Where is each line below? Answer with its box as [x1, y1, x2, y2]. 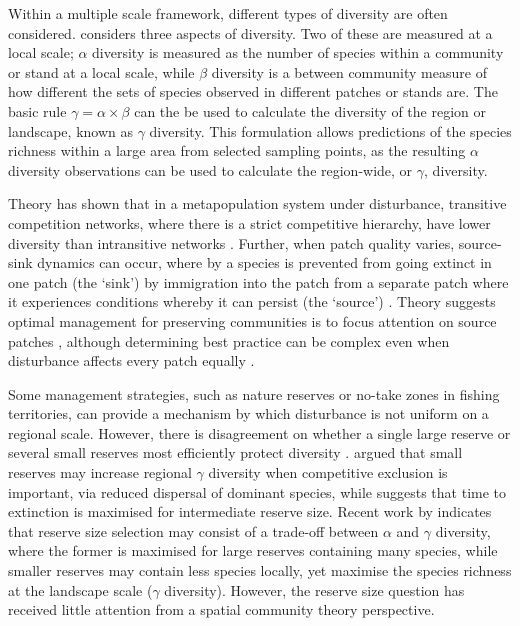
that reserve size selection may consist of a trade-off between [8, 520, 379, 541]
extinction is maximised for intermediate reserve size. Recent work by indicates [8, 501, 492, 522]
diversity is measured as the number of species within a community [92, 42, 504, 63]
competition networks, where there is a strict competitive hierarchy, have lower [8, 212, 491, 233]
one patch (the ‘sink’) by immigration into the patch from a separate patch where [8, 271, 509, 292]
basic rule [8, 100, 67, 121]
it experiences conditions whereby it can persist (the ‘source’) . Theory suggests [8, 291, 496, 312]
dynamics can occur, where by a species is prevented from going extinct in [37, 252, 492, 273]
